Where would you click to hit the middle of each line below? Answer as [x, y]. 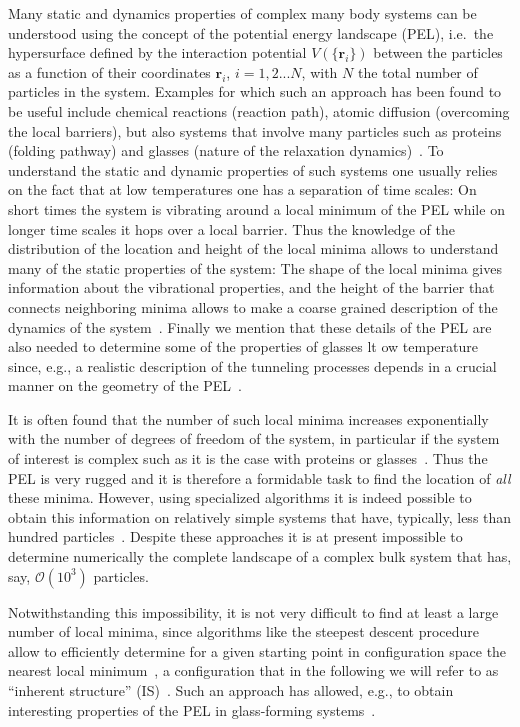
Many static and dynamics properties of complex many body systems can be [242, 13]
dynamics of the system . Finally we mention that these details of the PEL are [250, 326]
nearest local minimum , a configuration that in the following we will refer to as [253, 670]
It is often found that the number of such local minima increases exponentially [248, 418]
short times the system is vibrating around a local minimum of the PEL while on [256, 208]
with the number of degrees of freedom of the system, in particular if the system [254, 438]
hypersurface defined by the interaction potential [157, 52]
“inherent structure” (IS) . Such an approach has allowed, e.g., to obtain [231, 690]
